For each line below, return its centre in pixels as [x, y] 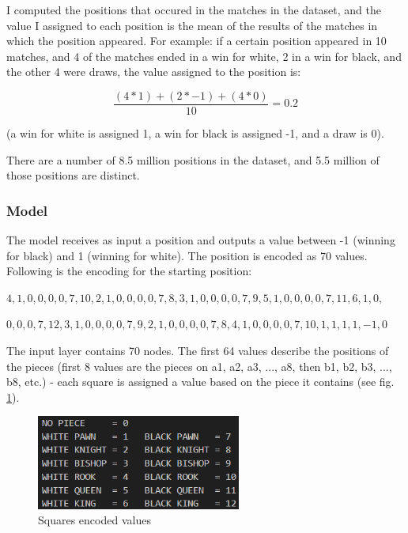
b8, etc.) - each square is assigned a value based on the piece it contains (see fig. [200, 382]
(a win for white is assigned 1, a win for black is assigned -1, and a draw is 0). [195, 133]
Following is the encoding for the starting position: [129, 271]
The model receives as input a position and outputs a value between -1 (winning [201, 240]
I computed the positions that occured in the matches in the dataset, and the [194, 9]
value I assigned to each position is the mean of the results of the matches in [192, 25]
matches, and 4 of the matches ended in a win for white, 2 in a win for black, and [204, 56]
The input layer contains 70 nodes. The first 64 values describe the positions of [198, 350]
